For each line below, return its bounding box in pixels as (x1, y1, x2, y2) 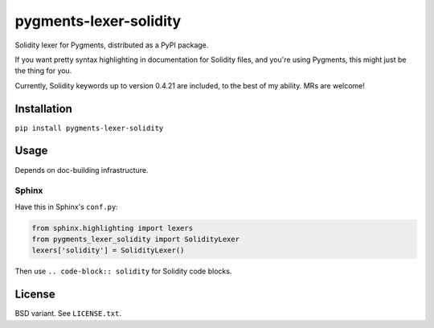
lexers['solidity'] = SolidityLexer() (31, 246, 185, 255)
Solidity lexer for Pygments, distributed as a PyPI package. (14, 40, 209, 50)
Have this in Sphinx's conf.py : (14, 202, 118, 211)
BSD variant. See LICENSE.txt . (14, 309, 122, 318)
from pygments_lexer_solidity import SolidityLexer (31, 235, 240, 244)
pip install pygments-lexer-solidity (14, 123, 164, 133)
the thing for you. (14, 66, 72, 76)
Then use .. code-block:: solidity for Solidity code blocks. (14, 266, 232, 277)
